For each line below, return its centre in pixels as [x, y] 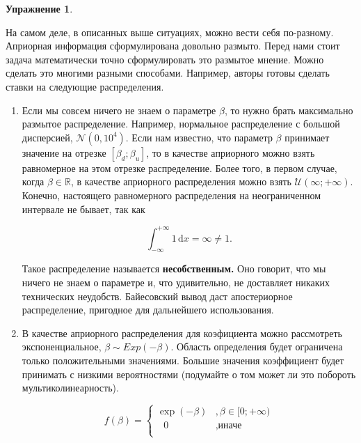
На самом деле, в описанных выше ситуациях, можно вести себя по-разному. [170, 32]
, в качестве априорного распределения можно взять [181, 181]
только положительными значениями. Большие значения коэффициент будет [183, 360]
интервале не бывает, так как [83, 209]
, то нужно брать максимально [289, 110]
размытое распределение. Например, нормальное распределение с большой [181, 124]
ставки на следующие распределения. [85, 86]
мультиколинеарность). [70, 388]
